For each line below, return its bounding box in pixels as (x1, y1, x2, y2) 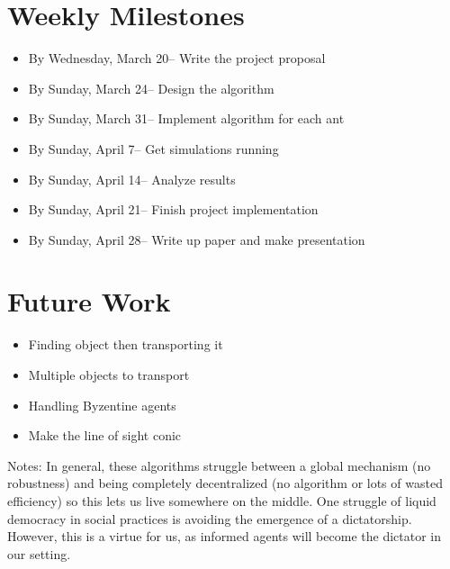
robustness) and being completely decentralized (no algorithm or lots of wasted (7, 474, 443, 492)
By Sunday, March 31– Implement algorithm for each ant (28, 109, 345, 128)
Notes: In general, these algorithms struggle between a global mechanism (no (7, 456, 431, 474)
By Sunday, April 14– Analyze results (28, 169, 236, 188)
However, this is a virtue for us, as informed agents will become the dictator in (7, 527, 441, 546)
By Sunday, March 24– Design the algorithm (28, 78, 274, 97)
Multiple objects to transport (28, 366, 190, 384)
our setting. (7, 544, 71, 563)
